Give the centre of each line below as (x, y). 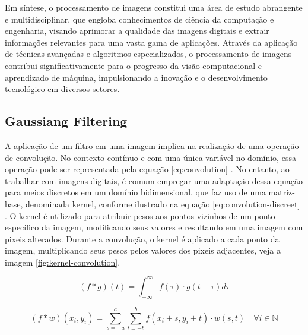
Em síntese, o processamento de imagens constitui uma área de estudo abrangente (154, 7)
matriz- (282, 192)
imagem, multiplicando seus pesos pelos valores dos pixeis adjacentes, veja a (143, 250)
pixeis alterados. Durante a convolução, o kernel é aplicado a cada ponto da (142, 238)
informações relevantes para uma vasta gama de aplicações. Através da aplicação (151, 42)
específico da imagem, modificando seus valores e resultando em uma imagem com (154, 227)
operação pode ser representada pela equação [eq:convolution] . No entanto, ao (147, 169)
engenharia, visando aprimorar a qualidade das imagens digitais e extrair (137, 31)
